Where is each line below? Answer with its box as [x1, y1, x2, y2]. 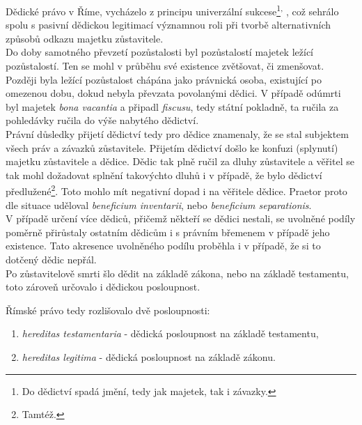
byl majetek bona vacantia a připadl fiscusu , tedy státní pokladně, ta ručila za [6, 99, 339, 114]
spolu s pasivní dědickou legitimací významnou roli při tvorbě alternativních [6, 17, 331, 32]
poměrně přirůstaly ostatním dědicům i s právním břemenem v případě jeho [6, 224, 330, 239]
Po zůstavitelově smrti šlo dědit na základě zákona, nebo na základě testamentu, [6, 265, 349, 280]
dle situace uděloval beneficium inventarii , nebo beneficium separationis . [6, 197, 312, 212]
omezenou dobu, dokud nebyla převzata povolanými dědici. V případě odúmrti [6, 86, 341, 100]
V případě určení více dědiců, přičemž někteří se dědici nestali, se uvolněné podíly [6, 211, 356, 226]
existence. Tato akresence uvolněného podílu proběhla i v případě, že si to [6, 238, 321, 253]
